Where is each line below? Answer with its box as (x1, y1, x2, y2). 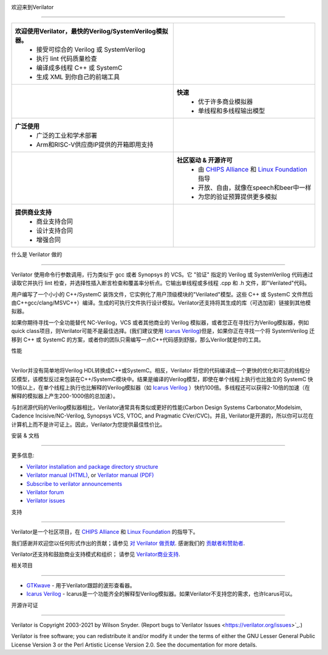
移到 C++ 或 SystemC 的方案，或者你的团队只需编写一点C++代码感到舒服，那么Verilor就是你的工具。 (11, 335, 264, 343)
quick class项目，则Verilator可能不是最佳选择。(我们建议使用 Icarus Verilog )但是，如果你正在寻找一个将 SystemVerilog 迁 (11, 327, 315, 335)
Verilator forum (26, 488, 64, 496)
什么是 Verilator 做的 (11, 251, 63, 258)
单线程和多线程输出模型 (197, 107, 265, 115)
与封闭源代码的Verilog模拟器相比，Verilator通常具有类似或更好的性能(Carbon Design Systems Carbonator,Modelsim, (11, 404, 302, 411)
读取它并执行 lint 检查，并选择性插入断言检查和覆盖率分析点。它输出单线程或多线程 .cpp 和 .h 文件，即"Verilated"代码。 (11, 279, 310, 287)
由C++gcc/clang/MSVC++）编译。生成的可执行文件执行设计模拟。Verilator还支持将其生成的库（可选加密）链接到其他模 (11, 299, 311, 306)
